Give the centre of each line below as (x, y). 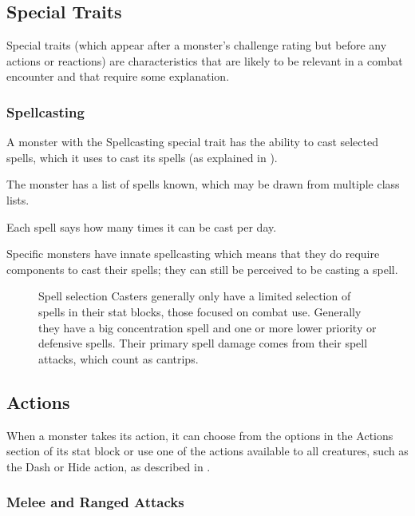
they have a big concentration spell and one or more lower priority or (207, 327)
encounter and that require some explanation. (118, 76)
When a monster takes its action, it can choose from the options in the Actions (200, 435)
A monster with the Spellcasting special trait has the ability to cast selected (193, 142)
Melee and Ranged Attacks (95, 502)
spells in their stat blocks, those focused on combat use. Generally (200, 311)
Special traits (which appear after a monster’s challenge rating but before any (197, 45)
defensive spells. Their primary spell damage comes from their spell (203, 343)
